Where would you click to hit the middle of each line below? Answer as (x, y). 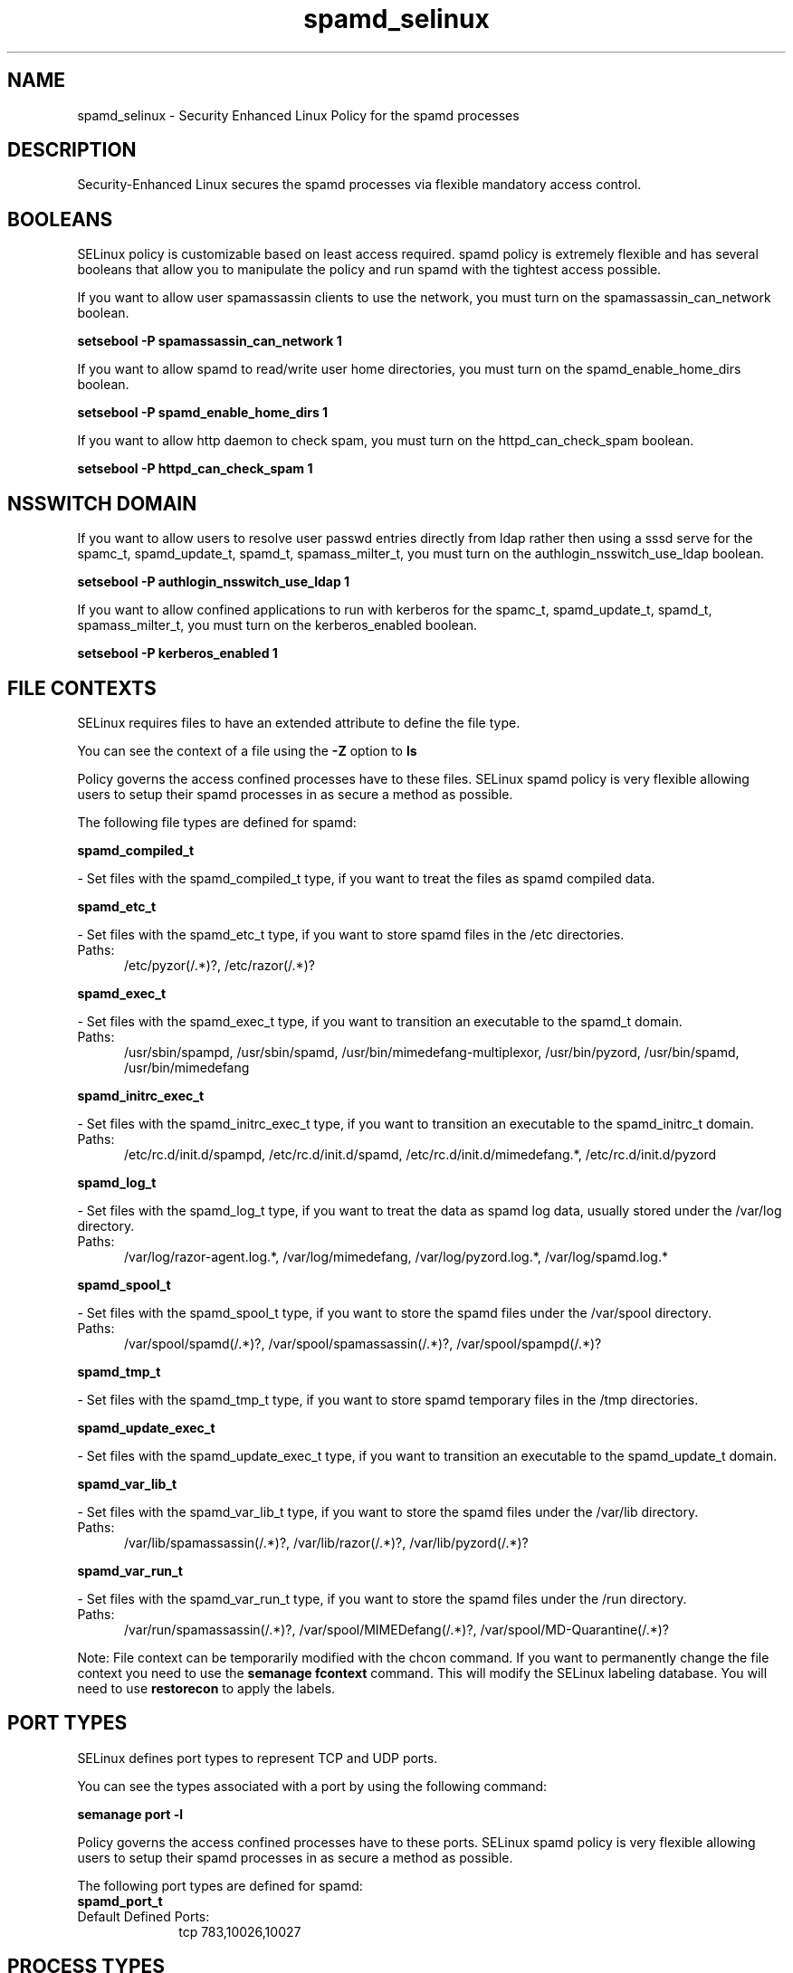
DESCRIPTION (72, 150)
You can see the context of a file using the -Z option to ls (247, 750)
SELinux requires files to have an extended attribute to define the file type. (299, 722)
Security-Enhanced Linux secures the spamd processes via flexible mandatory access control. (359, 185)
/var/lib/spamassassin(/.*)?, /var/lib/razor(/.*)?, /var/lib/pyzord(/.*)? (326, 1542)
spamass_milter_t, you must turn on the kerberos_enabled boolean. (277, 625)
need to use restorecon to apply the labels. (206, 1688)
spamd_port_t (120, 1901)
